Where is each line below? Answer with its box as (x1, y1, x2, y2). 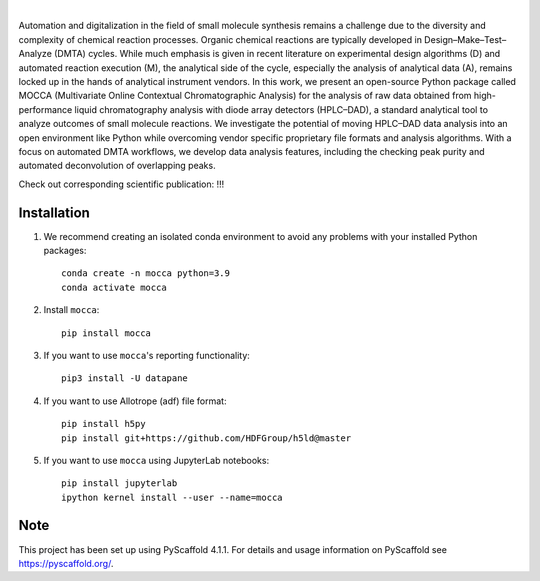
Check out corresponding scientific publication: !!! (18, 178, 225, 190)
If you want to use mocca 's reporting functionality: (43, 349, 250, 361)
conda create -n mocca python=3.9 (61, 268, 230, 279)
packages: (43, 244, 87, 256)
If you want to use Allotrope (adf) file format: (43, 395, 227, 407)
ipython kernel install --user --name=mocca (61, 491, 284, 503)
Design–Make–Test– (423, 33, 507, 45)
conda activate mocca (61, 281, 167, 293)
